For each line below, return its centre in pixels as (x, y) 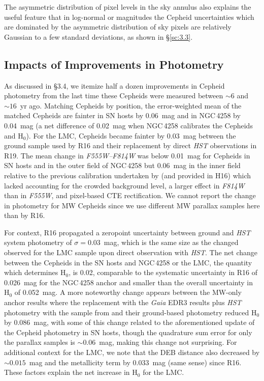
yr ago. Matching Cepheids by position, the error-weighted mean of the (131, 105)
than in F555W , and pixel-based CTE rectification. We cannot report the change (130, 195)
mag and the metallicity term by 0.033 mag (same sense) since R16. (135, 362)
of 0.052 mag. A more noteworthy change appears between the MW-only (128, 292)
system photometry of (38, 242)
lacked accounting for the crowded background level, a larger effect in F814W (124, 185)
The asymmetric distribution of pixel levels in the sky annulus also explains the (128, 7)
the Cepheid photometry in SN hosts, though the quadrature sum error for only (128, 332)
